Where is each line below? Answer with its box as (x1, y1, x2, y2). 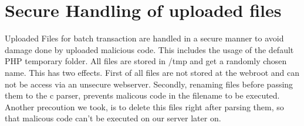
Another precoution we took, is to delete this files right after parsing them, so (5, 100, 284, 113)
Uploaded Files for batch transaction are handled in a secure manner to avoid (5, 32, 284, 44)
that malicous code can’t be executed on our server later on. (5, 112, 221, 124)
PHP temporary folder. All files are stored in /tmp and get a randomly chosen (5, 55, 287, 67)
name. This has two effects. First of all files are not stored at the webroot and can (5, 66, 300, 78)
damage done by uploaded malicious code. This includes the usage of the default (5, 43, 294, 55)
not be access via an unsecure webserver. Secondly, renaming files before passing (5, 78, 293, 90)
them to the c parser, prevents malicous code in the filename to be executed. (5, 89, 280, 101)
